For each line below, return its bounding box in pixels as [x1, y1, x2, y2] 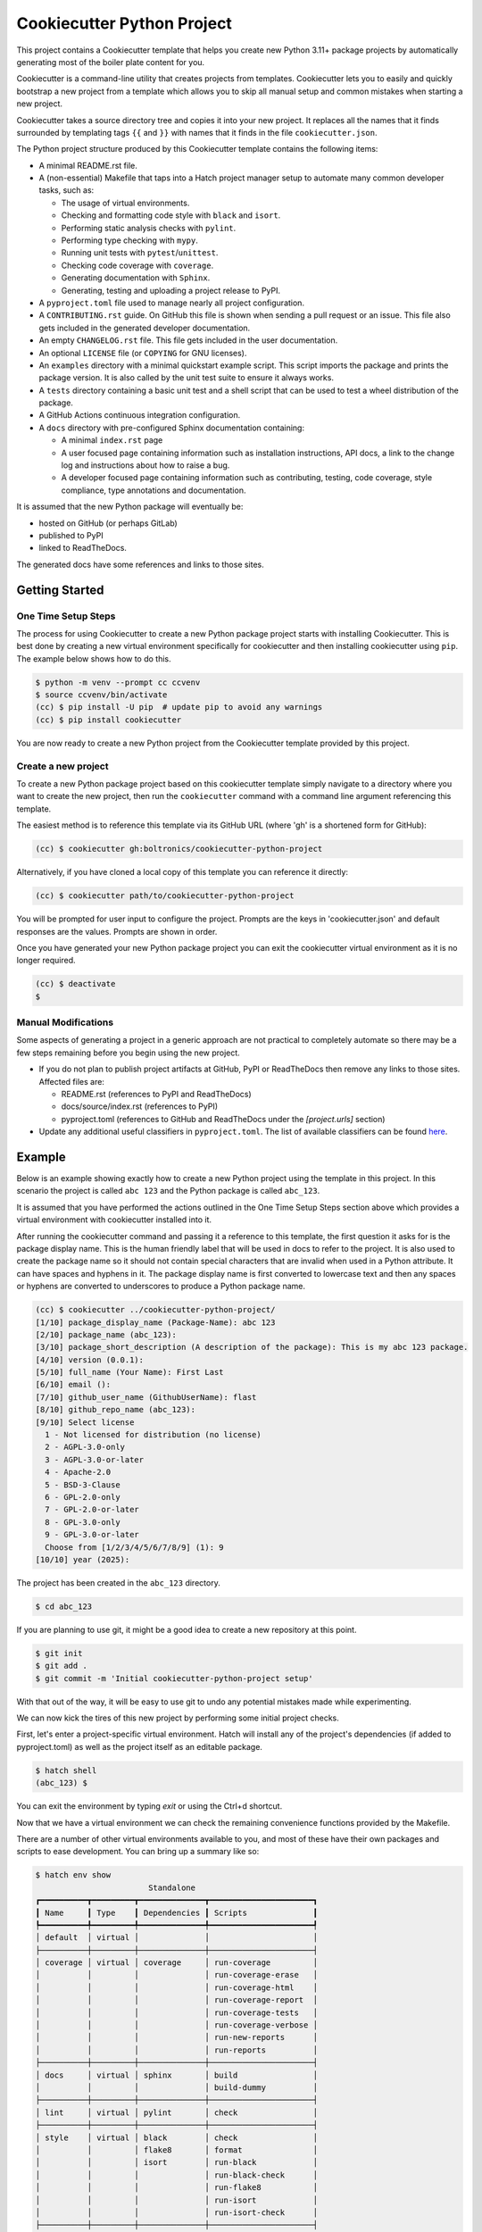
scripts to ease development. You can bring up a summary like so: [16, 1846, 260, 1857]
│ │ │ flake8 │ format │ [35, 2145, 319, 2155]
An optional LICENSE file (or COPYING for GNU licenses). [38, 347, 247, 358]
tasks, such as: [38, 185, 95, 196]
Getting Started [16, 582, 104, 597]
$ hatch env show [35, 1870, 112, 1880]
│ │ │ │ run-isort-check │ [35, 2207, 319, 2218]
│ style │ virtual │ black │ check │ [35, 2132, 319, 2143]
